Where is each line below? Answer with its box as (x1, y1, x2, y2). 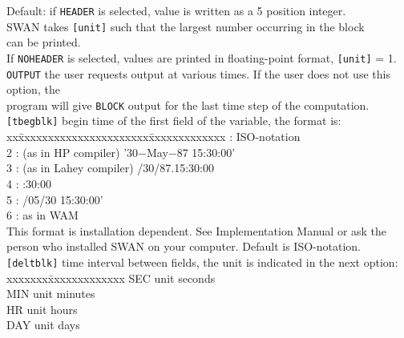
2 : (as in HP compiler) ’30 (6, 143, 139, 160)
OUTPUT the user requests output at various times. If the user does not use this (6, 65, 390, 82)
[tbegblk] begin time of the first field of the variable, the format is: (6, 112, 341, 129)
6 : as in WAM (6, 207, 79, 223)
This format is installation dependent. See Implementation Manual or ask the (6, 222, 387, 239)
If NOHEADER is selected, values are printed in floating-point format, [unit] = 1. (6, 49, 397, 66)
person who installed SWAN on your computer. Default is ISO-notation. (6, 238, 361, 255)
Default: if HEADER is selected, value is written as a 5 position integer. (6, 2, 346, 18)
